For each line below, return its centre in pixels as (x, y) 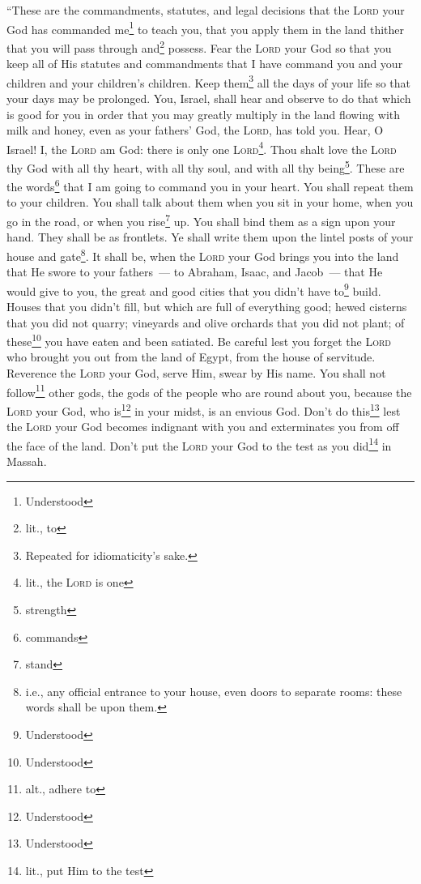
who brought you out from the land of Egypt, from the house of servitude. (191, 357)
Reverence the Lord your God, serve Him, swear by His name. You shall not (196, 373)
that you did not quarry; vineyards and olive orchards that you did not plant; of (206, 322)
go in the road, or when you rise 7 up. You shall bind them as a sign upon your (201, 220)
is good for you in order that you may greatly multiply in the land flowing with (204, 114)
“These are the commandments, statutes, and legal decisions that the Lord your (206, 10)
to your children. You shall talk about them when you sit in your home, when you (210, 202)
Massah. (27, 461)
